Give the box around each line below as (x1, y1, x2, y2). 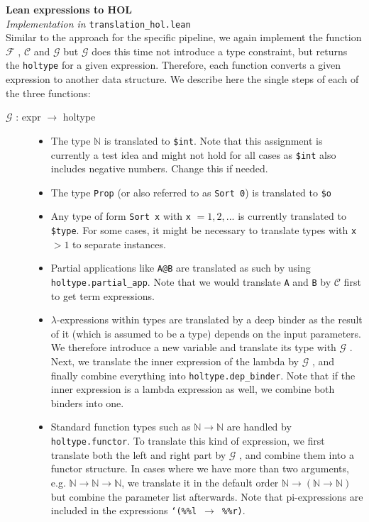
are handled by (226, 419, 292, 434)
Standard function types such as (50, 419, 191, 434)
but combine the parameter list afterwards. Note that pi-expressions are (50, 489, 363, 504)
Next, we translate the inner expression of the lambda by (50, 354, 299, 369)
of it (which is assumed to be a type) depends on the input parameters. (50, 326, 361, 340)
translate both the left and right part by (50, 447, 226, 462)
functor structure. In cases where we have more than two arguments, (50, 461, 349, 476)
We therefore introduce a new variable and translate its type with (50, 340, 336, 355)
